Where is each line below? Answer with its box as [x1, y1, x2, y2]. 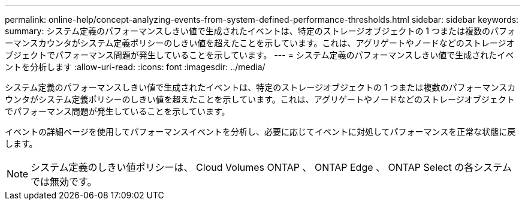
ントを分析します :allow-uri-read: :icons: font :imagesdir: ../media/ [5, 62, 265, 72]
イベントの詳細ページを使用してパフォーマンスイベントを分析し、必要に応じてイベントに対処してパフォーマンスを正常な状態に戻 [5, 126, 516, 137]
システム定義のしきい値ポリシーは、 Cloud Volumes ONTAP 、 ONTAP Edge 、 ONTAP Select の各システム [31, 161, 512, 173]
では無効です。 [31, 176, 97, 188]
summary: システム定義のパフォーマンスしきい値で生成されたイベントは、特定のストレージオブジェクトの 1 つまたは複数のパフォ [5, 26, 515, 36]
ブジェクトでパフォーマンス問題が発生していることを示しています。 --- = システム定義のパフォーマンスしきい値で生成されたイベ [5, 50, 514, 60]
